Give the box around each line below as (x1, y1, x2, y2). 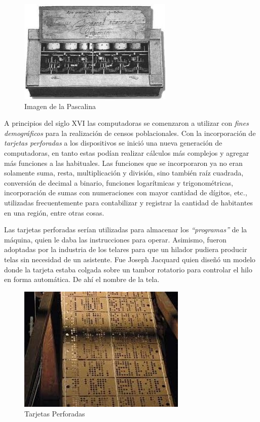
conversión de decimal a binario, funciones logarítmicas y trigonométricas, (4, 177, 234, 188)
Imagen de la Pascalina (24, 100, 96, 111)
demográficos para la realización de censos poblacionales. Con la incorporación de (4, 127, 256, 138)
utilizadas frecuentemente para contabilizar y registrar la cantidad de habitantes (4, 197, 253, 207)
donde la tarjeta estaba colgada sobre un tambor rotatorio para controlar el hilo (4, 264, 252, 274)
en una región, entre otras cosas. (4, 207, 104, 218)
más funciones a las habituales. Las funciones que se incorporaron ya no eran (4, 157, 243, 168)
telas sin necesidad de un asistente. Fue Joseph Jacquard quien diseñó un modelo (4, 254, 255, 264)
